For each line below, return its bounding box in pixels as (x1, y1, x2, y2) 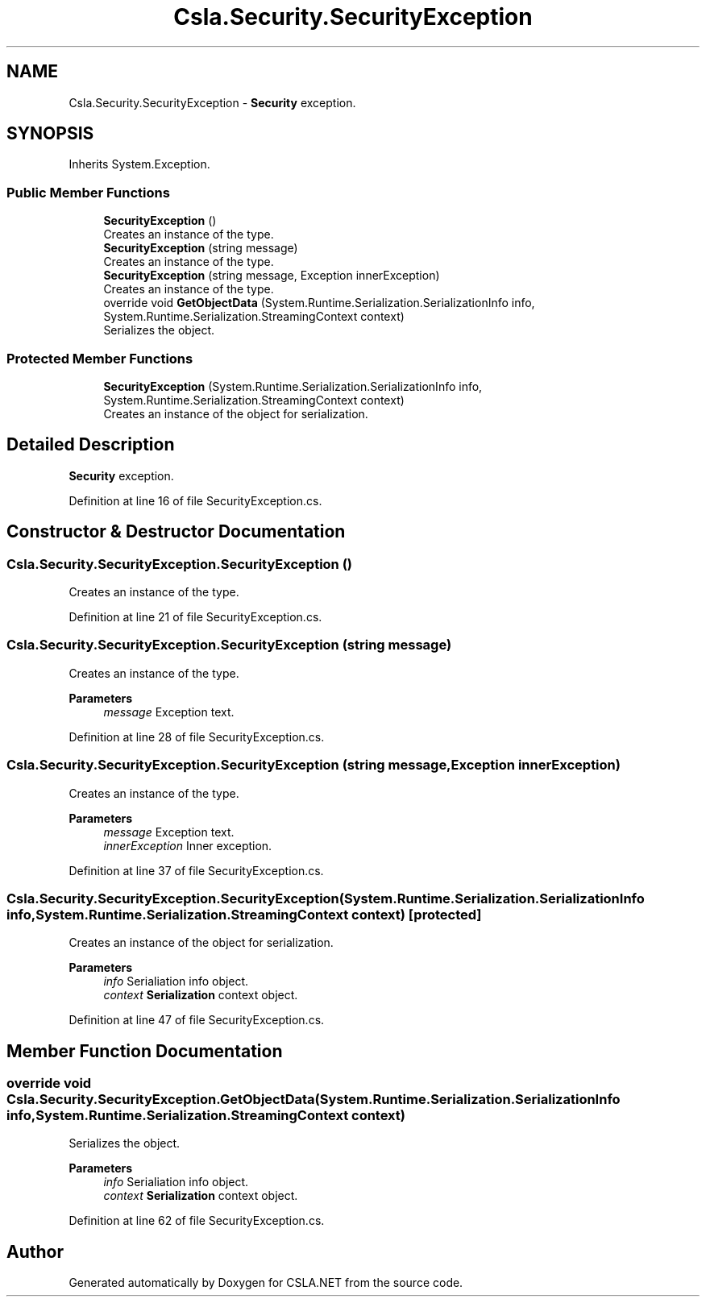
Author (6, 1241, 64, 1262)
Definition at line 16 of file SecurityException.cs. (69, 493, 322, 508)
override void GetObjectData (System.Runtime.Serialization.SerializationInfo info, (103, 296, 535, 310)
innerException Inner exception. (103, 838, 272, 853)
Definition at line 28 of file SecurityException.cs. (69, 729, 325, 744)
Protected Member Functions (6, 350, 193, 367)
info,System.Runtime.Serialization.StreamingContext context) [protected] (6, 906, 482, 923)
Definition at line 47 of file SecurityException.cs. (69, 1013, 325, 1027)
